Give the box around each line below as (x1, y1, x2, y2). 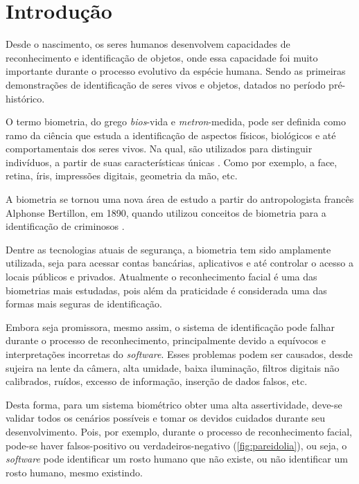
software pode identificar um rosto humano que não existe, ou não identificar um (6, 451, 348, 466)
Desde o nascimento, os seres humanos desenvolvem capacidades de (6, 37, 290, 51)
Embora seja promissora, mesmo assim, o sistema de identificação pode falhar (6, 319, 335, 334)
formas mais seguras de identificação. (6, 296, 162, 311)
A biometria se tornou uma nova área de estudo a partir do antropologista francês (6, 192, 354, 206)
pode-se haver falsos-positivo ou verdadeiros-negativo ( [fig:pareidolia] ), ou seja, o (6, 438, 347, 452)
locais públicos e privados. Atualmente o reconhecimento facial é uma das (6, 269, 317, 284)
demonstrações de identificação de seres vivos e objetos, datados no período (6, 77, 326, 91)
